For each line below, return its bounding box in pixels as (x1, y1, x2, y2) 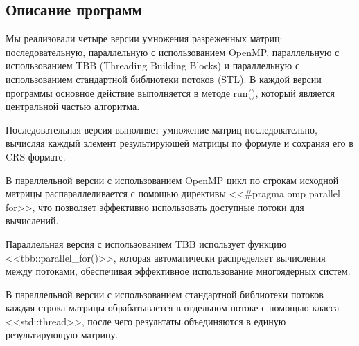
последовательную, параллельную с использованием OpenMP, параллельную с (6, 44, 340, 59)
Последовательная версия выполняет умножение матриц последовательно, (6, 122, 317, 136)
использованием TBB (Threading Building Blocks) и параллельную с (6, 58, 300, 73)
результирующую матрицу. (6, 327, 119, 342)
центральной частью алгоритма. (6, 99, 140, 113)
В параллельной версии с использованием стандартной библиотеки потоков (6, 286, 324, 301)
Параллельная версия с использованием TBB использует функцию (6, 236, 287, 251)
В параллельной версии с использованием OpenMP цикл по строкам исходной (6, 172, 339, 187)
